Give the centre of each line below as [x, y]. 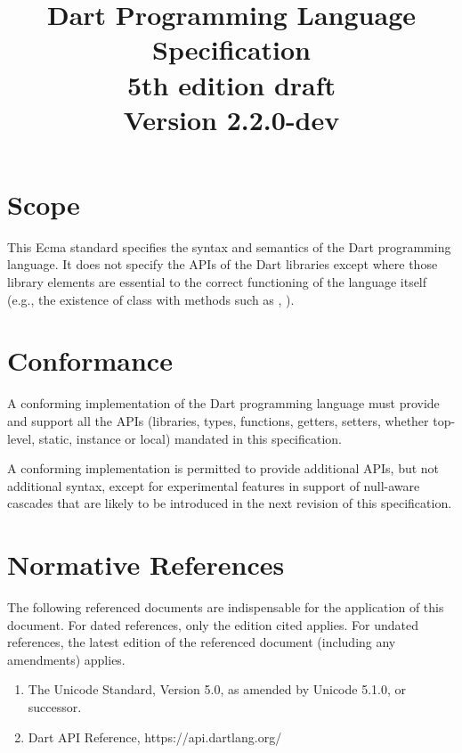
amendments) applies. [66, 659]
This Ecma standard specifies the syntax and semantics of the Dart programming [229, 246]
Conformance [90, 360]
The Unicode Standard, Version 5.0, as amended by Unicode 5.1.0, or [217, 689]
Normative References [146, 565]
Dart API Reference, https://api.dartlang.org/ [155, 737]
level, [21, 438]
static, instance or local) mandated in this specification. [190, 438]
